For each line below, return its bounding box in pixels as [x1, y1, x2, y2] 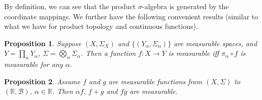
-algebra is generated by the [142, 1, 229, 11]
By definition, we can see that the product [4, 1, 136, 11]
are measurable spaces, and [174, 38, 257, 48]
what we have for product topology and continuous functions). [4, 21, 198, 31]
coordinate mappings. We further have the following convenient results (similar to [4, 11, 258, 21]
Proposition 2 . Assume [4, 76, 81, 86]
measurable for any [4, 59, 63, 70]
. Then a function [81, 48, 136, 58]
